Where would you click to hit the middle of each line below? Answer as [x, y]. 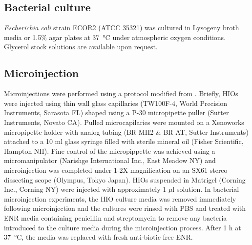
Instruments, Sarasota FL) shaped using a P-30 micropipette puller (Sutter [116, 112]
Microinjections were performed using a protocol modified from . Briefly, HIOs [121, 93]
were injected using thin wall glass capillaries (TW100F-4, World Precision [116, 103]
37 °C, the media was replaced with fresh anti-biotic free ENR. [98, 237]
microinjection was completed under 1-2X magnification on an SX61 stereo [116, 170]
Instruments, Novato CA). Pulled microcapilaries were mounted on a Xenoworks [124, 122]
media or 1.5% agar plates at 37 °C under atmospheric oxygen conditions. [115, 37]
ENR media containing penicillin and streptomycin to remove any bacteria [115, 217]
